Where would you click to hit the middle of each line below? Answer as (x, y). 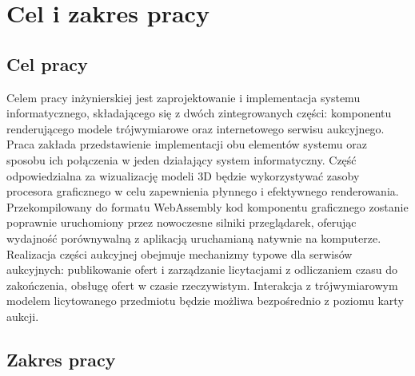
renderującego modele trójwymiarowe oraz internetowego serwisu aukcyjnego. (196, 128)
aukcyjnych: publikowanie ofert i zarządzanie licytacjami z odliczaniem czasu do (202, 269)
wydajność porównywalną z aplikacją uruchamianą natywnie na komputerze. (194, 237)
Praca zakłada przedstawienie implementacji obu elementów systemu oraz (187, 144)
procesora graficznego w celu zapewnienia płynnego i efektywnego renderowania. (203, 191)
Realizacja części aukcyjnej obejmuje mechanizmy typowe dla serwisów (180, 253)
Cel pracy (47, 63)
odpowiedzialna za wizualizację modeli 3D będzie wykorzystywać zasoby (183, 175)
